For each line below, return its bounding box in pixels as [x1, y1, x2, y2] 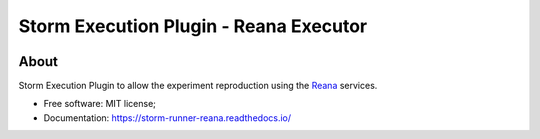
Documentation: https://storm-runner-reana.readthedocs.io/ [43, 111, 292, 124]
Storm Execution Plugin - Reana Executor [18, 15, 368, 37]
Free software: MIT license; [43, 98, 157, 110]
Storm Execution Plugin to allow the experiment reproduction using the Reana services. [18, 80, 378, 92]
